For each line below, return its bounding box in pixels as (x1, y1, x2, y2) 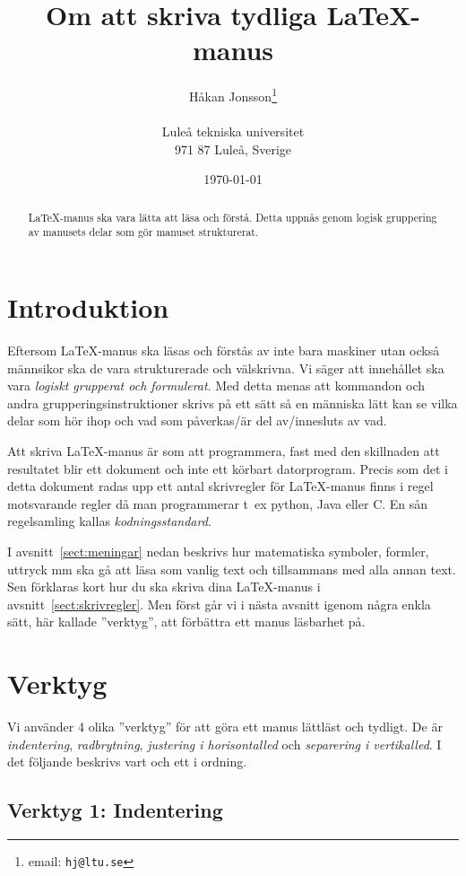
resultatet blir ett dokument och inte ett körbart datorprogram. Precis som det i (7, 459, 448, 477)
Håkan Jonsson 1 (189, 84, 277, 105)
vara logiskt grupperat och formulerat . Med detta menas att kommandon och (7, 376, 426, 395)
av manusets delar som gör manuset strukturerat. (28, 224, 259, 240)
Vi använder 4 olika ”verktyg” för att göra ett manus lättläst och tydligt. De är (7, 717, 443, 736)
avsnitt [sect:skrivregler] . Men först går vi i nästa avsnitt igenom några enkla (7, 594, 431, 613)
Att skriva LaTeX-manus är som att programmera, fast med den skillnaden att (7, 441, 440, 460)
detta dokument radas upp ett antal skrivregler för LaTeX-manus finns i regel (7, 477, 434, 495)
